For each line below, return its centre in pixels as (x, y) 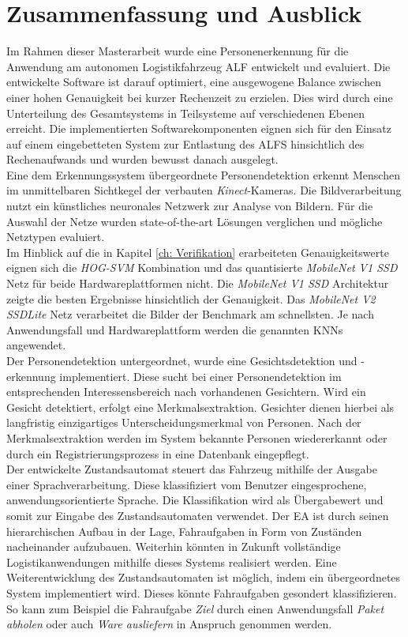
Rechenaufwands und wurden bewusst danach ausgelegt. (142, 159)
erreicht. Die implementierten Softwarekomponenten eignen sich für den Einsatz (199, 128)
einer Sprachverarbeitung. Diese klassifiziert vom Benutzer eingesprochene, (187, 484)
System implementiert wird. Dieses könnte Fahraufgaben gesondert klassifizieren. (202, 592)
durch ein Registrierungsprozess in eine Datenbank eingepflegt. (158, 453)
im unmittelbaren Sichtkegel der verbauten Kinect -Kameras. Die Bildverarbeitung (204, 190)
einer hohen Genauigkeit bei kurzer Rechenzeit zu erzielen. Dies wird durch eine (200, 97)
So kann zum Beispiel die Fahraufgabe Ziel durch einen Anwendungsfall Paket (195, 608)
